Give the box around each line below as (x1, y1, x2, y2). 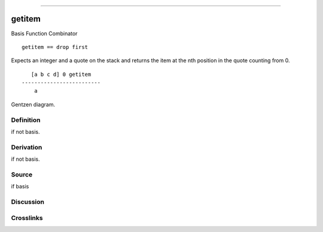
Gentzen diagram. (11, 100, 56, 108)
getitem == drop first (22, 44, 89, 50)
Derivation (11, 143, 42, 151)
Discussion (11, 198, 45, 206)
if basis (11, 183, 29, 190)
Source (11, 170, 33, 179)
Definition (11, 115, 41, 124)
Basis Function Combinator (11, 30, 78, 37)
